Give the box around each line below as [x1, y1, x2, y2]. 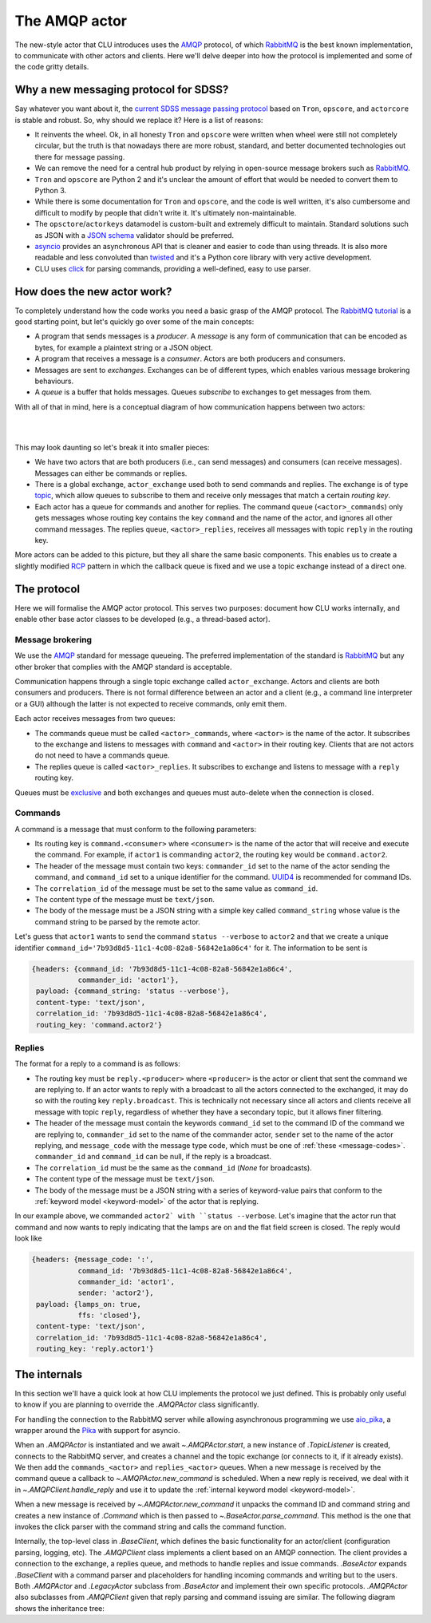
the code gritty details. [14, 62, 89, 72]
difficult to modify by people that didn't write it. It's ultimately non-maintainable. [34, 208, 297, 217]
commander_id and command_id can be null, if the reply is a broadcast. [34, 1152, 271, 1162]
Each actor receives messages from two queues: [14, 714, 176, 723]
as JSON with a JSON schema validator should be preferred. [34, 230, 235, 239]
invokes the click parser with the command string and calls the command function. [14, 1522, 287, 1532]
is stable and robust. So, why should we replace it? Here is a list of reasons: [14, 115, 263, 125]
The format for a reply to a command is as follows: [14, 1059, 180, 1069]
